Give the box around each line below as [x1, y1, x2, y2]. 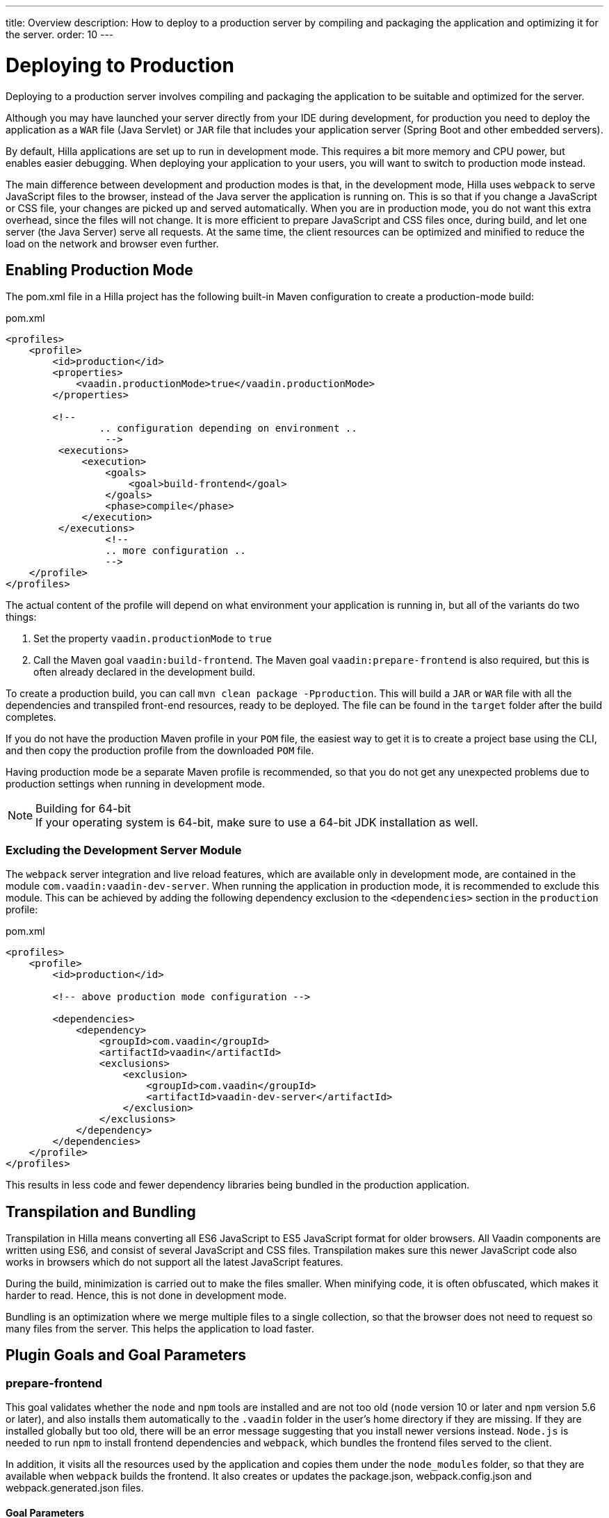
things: [6, 611, 37, 623]
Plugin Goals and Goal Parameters [6, 1346, 246, 1364]
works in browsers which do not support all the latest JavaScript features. [6, 1255, 343, 1268]
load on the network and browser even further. [6, 237, 219, 250]
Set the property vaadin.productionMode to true [33, 632, 272, 645]
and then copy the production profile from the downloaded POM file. [6, 744, 314, 757]
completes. [6, 711, 56, 724]
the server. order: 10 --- [6, 28, 114, 40]
